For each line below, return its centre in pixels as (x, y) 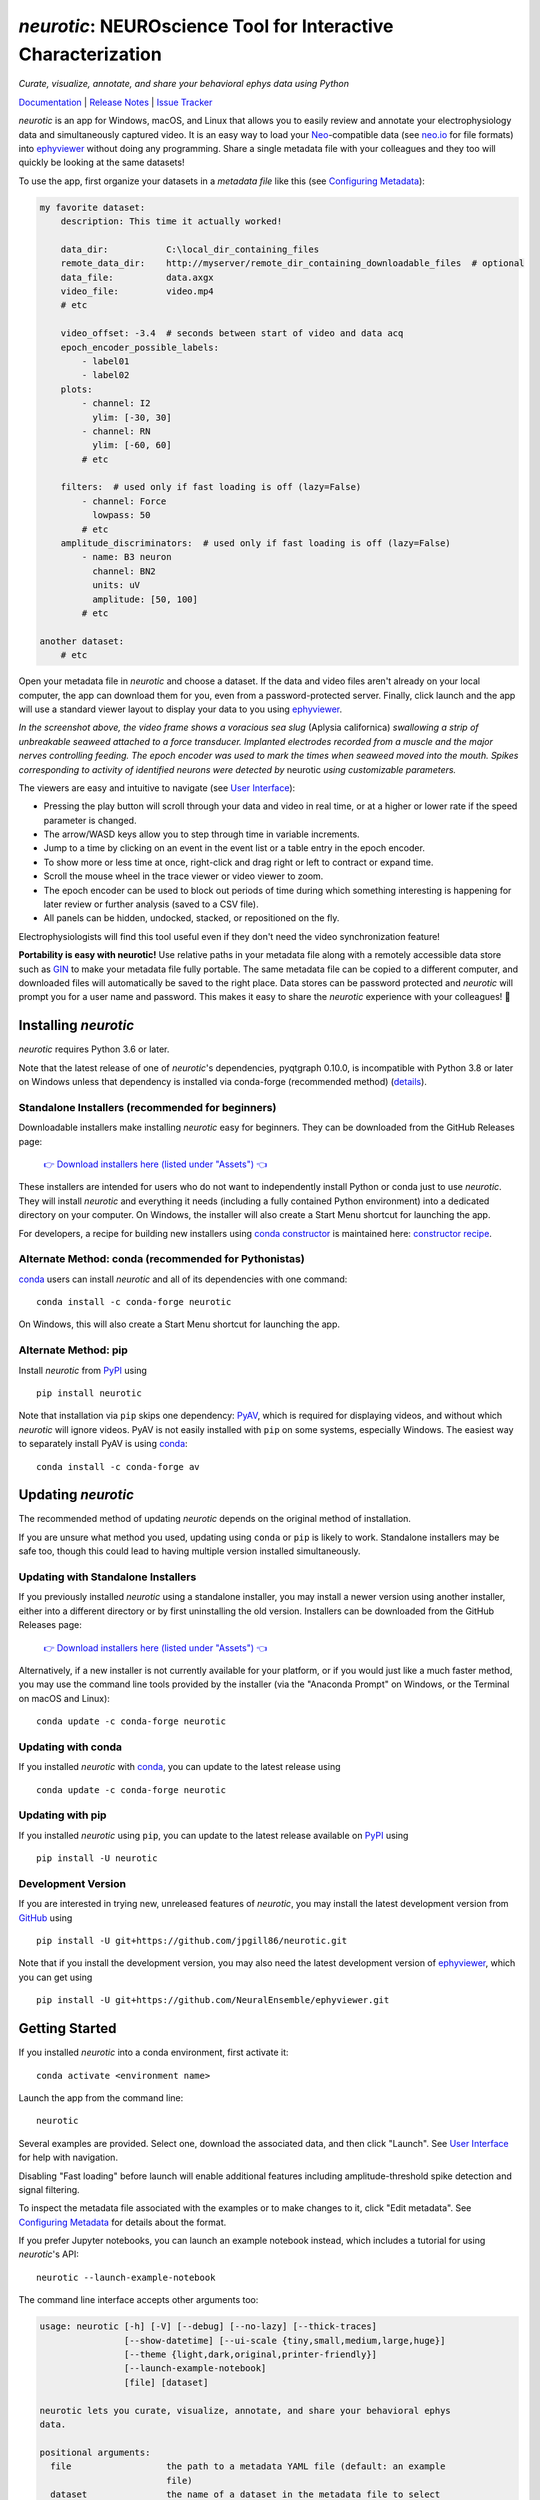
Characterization (90, 54)
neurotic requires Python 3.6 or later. (94, 1049)
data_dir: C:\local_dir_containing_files (190, 249)
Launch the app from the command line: (101, 2097)
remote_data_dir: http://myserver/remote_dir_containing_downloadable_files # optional (292, 263)
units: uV (115, 585)
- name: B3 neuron (126, 557)
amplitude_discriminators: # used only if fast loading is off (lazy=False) (256, 543)
